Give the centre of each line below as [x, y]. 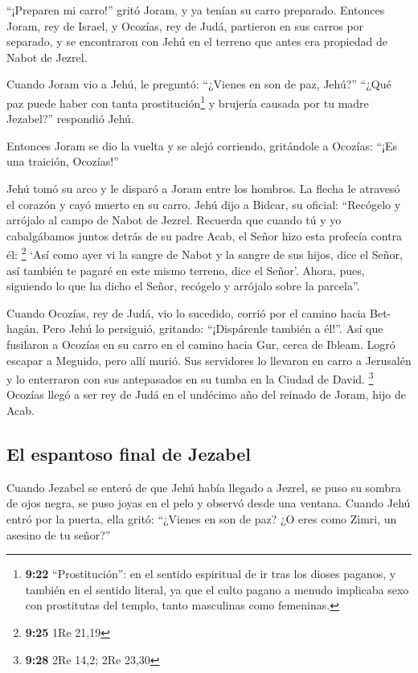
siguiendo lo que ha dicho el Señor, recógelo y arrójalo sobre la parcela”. [183, 286]
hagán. [23, 328]
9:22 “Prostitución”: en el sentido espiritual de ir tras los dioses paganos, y [211, 574]
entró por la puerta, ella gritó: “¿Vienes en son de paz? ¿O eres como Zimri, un [202, 519]
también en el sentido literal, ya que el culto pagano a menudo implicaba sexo [217, 589]
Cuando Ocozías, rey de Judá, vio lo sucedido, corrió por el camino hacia [186, 312]
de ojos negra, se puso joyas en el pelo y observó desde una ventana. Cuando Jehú [209, 503]
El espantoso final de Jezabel [129, 454]
